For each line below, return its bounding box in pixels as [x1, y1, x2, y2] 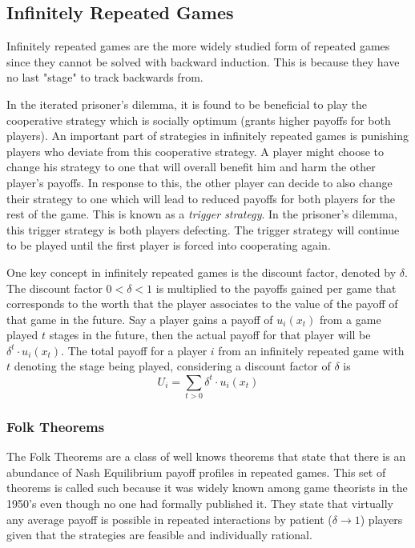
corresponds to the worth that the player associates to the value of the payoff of [6, 295, 398, 312]
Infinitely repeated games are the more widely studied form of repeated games [6, 38, 390, 54]
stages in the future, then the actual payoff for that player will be [49, 326, 371, 343]
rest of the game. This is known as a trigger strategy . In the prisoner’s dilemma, [6, 206, 397, 222]
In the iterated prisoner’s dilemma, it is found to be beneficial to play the [6, 95, 367, 112]
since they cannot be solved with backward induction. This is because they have [6, 53, 400, 70]
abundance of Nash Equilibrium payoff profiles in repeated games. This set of [6, 463, 386, 480]
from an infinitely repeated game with [218, 342, 405, 358]
